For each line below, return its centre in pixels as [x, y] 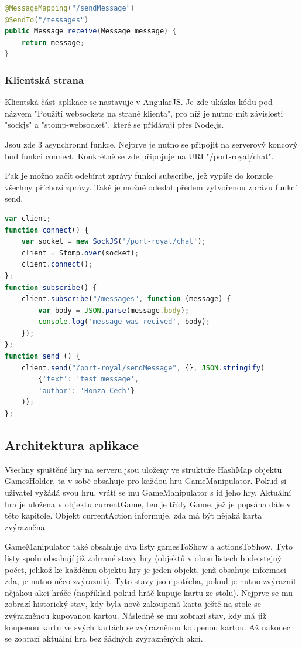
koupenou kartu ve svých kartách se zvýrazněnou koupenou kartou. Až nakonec [147, 627]
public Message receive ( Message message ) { [91, 31]
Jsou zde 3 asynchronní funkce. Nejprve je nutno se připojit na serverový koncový [151, 144]
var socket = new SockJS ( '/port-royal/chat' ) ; [114, 242]
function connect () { [47, 230]
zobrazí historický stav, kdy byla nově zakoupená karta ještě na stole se [133, 604]
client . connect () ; [57, 265]
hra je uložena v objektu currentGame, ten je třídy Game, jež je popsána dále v [148, 504]
